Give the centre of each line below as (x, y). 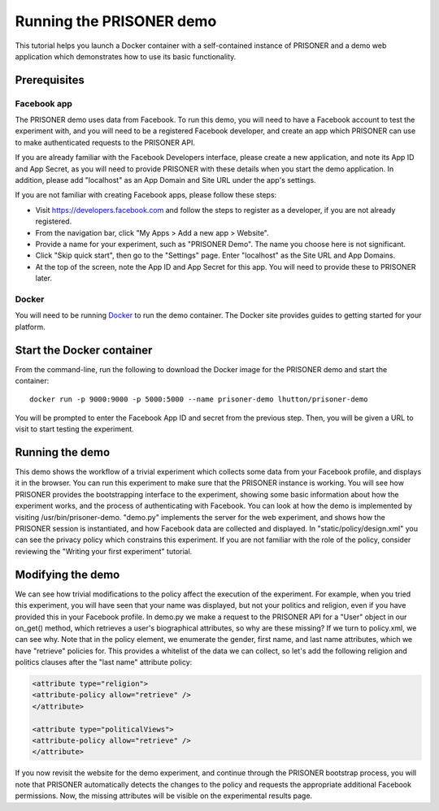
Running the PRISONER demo (116, 21)
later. (44, 278)
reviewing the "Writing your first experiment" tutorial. (104, 551)
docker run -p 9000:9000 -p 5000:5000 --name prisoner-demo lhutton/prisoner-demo (199, 399)
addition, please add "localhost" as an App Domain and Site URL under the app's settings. (165, 180)
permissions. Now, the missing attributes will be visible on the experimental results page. (164, 796)
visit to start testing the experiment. (74, 429)
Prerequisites (50, 80)
